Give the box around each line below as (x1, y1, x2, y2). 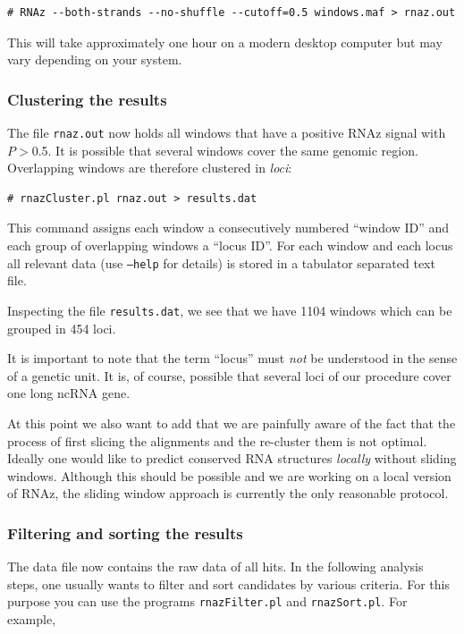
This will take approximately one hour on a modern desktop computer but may (7, 32, 443, 51)
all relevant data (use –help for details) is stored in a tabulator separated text (7, 253, 435, 272)
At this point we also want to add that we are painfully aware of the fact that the (7, 413, 456, 432)
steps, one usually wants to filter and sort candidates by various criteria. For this (7, 574, 450, 593)
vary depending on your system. (7, 50, 182, 69)
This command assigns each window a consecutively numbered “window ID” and (7, 218, 450, 237)
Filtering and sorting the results (7, 521, 243, 544)
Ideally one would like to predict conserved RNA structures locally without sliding (7, 449, 457, 468)
